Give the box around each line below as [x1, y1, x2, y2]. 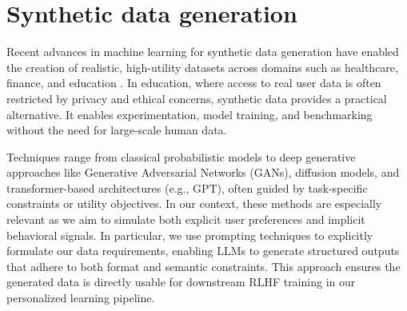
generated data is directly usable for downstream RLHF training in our [6, 273, 356, 290]
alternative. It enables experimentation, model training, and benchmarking [6, 106, 373, 122]
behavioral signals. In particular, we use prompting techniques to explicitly [6, 226, 373, 243]
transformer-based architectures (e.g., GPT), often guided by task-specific [6, 179, 368, 196]
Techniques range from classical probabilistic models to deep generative [6, 148, 356, 165]
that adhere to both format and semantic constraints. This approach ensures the [6, 257, 401, 274]
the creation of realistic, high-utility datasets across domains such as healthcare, [6, 58, 398, 75]
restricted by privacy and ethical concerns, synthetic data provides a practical [6, 90, 387, 106]
